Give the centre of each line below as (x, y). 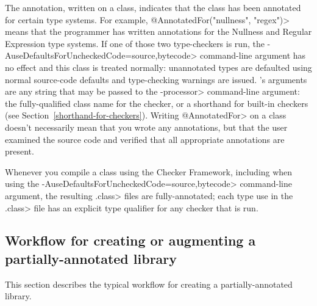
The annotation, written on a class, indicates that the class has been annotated (153, 7)
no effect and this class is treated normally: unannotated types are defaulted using (158, 67)
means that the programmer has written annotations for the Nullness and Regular (158, 31)
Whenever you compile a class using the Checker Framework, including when (149, 171)
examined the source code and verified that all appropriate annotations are (145, 139)
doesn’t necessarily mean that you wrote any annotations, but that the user (146, 127)
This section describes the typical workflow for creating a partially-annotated (149, 284)
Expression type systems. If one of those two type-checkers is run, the (135, 43)
